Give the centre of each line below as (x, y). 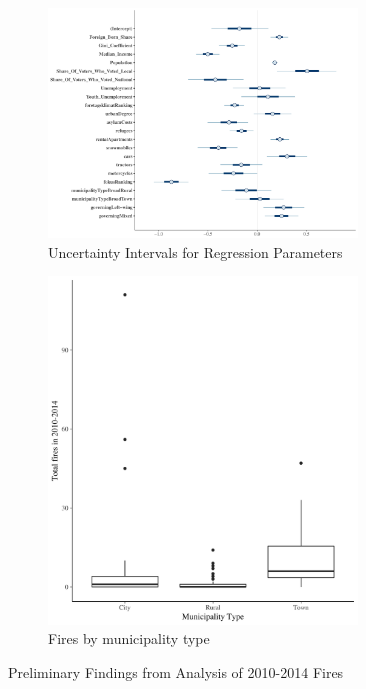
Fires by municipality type (129, 638)
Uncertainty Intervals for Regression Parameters (195, 251)
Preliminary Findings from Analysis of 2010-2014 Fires (176, 671)
